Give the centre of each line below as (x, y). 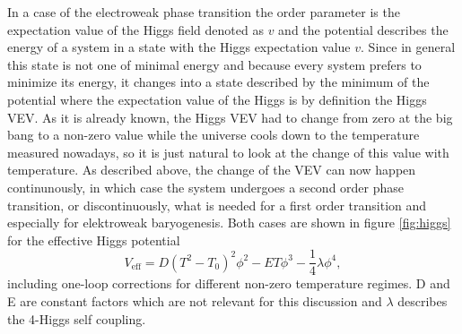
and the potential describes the (363, 29)
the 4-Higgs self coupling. (77, 318)
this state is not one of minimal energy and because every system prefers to (214, 64)
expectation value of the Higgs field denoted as (135, 29)
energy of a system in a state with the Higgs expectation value (179, 47)
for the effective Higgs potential (94, 240)
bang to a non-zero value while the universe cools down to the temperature (214, 135)
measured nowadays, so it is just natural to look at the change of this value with (228, 152)
